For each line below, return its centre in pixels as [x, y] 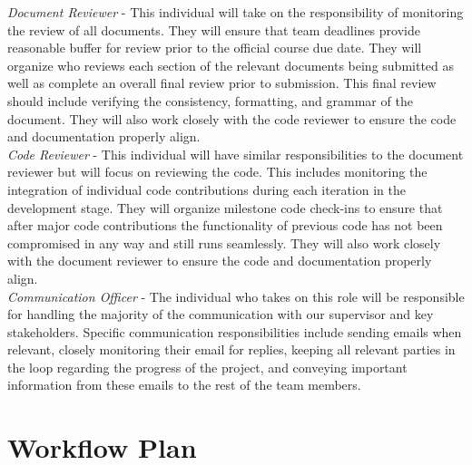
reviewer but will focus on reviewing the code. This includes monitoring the [217, 172]
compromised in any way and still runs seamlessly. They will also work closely [224, 242]
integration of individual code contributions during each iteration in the [206, 189]
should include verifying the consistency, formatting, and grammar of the [210, 100]
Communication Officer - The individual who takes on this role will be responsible [236, 296]
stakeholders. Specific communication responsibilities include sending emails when [235, 331]
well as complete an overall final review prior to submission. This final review [222, 83]
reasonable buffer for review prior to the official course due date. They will [215, 48]
